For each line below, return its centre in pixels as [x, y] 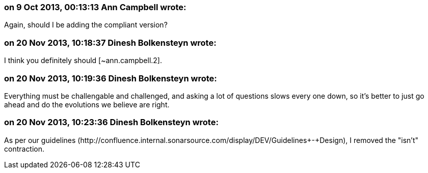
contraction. [24, 149]
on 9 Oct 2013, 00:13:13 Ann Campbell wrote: [95, 7]
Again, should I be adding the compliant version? [86, 25]
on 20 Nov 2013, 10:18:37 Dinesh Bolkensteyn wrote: [110, 42]
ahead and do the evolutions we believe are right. [87, 104]
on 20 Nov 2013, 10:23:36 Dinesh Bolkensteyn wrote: [111, 122]
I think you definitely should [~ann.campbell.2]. [83, 61]
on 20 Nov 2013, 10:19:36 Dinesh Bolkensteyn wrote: [111, 78]
